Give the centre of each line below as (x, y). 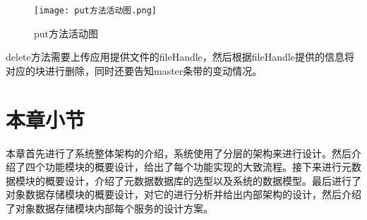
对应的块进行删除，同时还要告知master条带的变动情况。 (134, 70)
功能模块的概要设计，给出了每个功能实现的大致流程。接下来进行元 (198, 167)
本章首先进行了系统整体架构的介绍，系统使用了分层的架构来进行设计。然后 (179, 153)
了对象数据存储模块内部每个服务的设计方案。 (109, 208)
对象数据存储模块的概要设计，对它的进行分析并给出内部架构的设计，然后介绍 (183, 194)
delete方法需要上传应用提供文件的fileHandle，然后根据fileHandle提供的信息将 (180, 57)
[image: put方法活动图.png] (95, 11)
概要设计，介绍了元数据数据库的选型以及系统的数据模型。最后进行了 (203, 180)
